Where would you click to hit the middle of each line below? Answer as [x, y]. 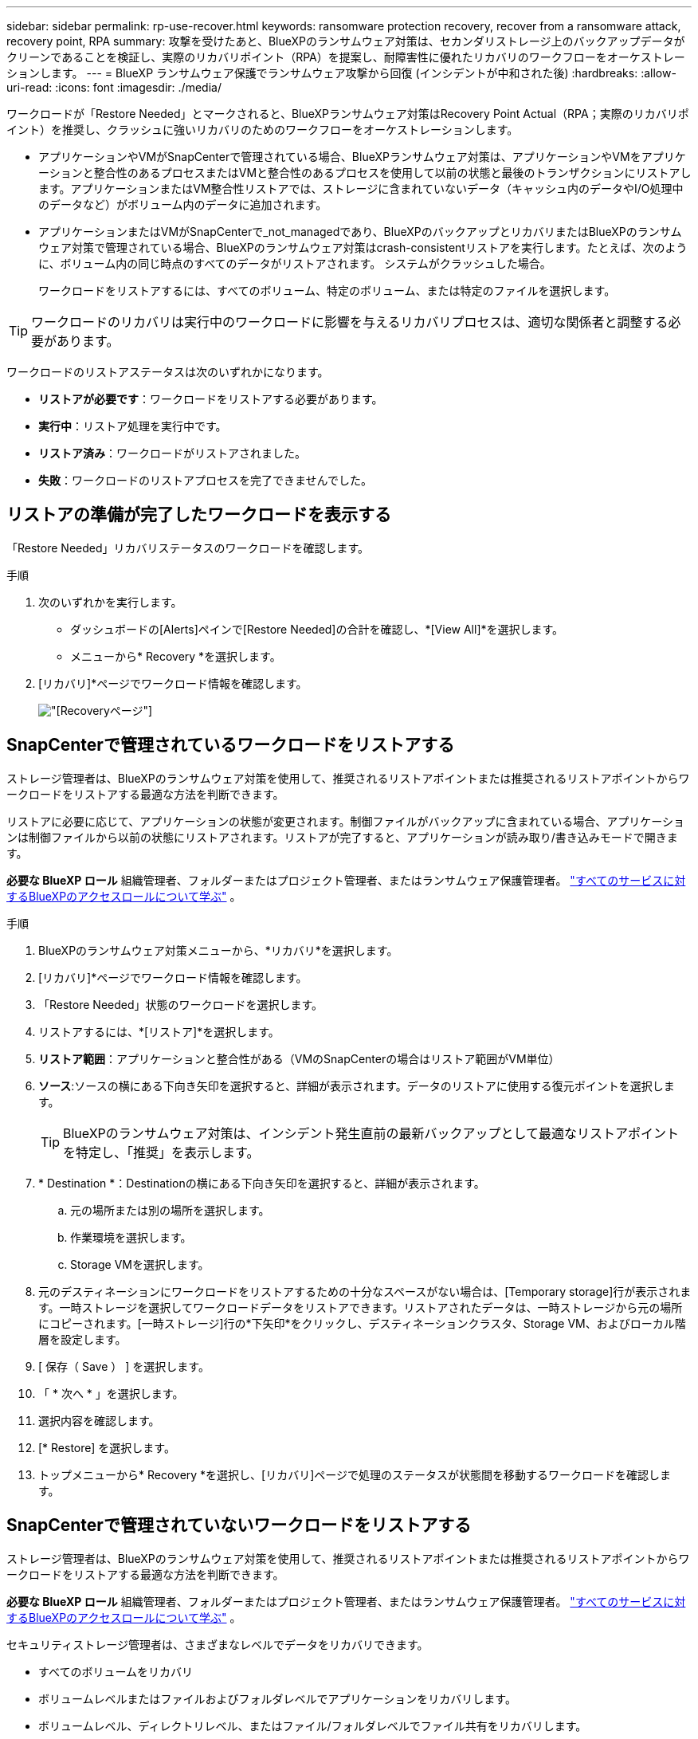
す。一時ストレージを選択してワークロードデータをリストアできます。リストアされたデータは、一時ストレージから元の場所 [361, 1307]
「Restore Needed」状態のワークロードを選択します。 [181, 1004]
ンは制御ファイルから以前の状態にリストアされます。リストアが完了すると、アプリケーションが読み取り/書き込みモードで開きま [342, 837]
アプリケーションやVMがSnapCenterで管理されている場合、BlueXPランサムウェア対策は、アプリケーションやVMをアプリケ [362, 157]
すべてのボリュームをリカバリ [116, 1671]
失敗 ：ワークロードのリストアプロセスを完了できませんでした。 [205, 480]
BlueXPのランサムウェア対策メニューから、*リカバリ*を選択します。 [218, 950]
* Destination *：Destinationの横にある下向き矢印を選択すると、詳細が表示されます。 [262, 1183]
